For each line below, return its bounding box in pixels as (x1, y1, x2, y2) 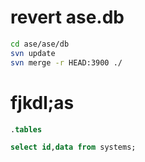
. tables (10, 124, 43, 135)
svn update (10, 48, 56, 58)
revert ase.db (10, 6, 125, 29)
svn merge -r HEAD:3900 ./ (10, 57, 123, 68)
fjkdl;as (10, 91, 75, 114)
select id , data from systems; (10, 142, 137, 153)
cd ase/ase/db (10, 39, 70, 49)
